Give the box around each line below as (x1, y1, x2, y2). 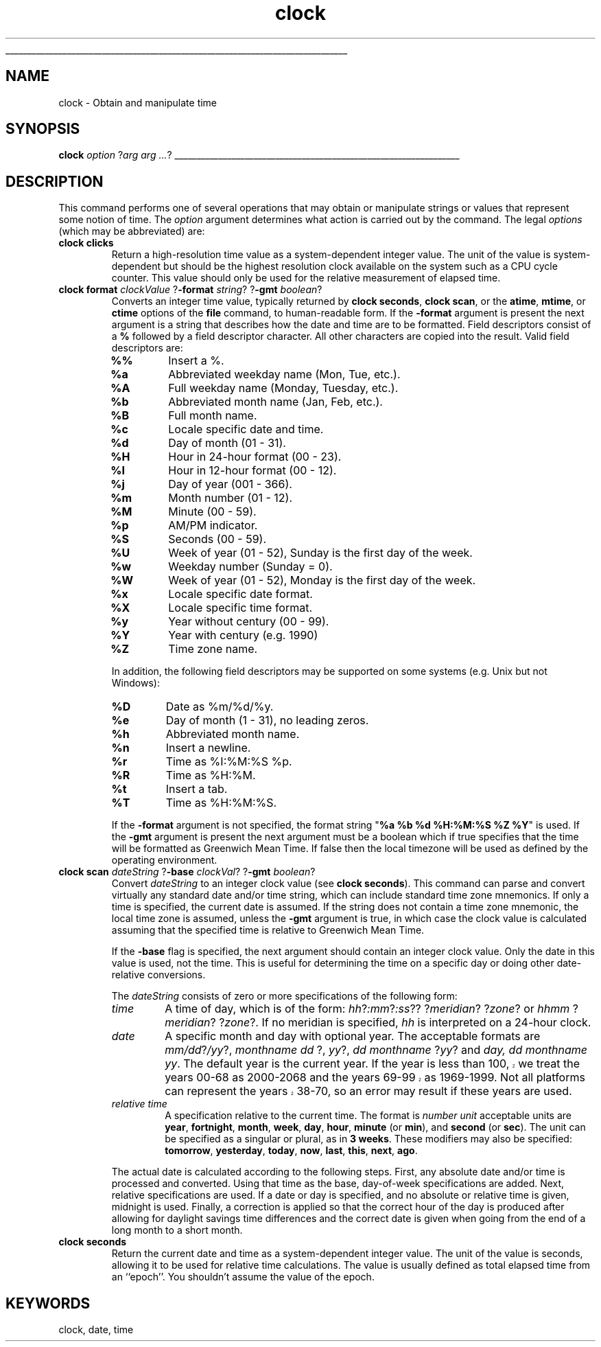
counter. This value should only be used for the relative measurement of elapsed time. (111, 272, 501, 284)
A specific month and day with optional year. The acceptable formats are (165, 1029, 541, 1044)
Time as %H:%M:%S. (165, 796, 277, 810)
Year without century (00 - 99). (168, 614, 329, 629)
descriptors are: (111, 342, 183, 354)
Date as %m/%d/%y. (165, 700, 274, 714)
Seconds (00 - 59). (168, 532, 267, 546)
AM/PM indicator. (168, 518, 258, 533)
